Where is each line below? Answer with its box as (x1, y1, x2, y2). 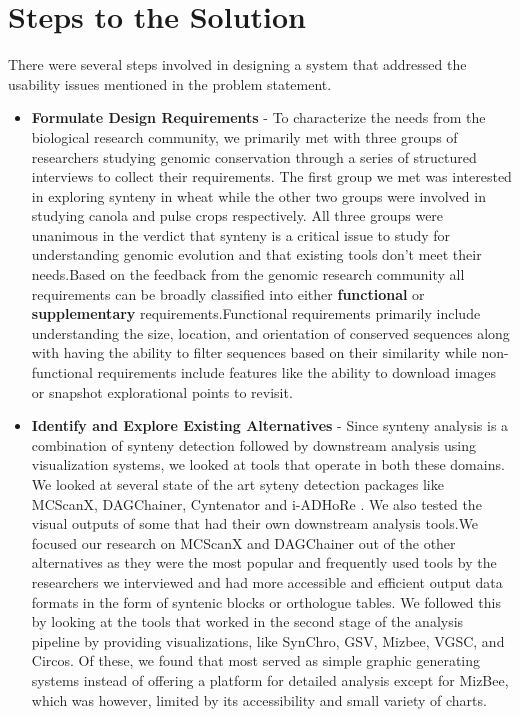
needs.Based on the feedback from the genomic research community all (31, 264, 465, 285)
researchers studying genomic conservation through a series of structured (31, 146, 477, 167)
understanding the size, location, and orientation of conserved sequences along (31, 322, 510, 343)
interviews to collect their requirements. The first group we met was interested (31, 166, 512, 187)
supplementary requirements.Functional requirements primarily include (31, 303, 481, 324)
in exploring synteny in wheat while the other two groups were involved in (31, 185, 486, 206)
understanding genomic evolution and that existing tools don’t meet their (31, 244, 482, 265)
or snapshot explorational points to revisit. (31, 381, 293, 402)
